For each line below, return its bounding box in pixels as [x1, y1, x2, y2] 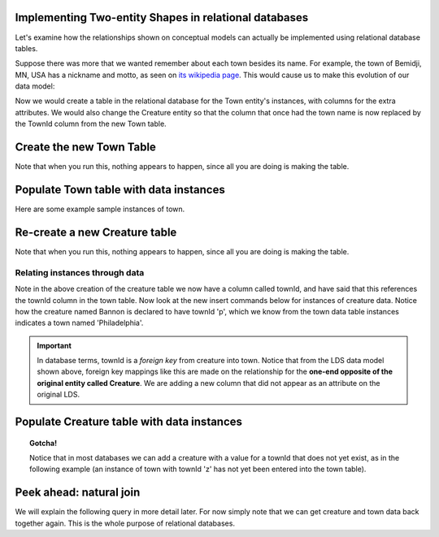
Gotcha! [29, 438, 57, 448]
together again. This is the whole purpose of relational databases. [15, 518, 236, 528]
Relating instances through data [15, 266, 145, 278]
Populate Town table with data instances [15, 183, 225, 197]
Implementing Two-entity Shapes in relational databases [15, 11, 309, 24]
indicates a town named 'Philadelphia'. [15, 318, 144, 328]
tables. [15, 43, 38, 53]
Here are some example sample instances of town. [15, 204, 185, 214]
